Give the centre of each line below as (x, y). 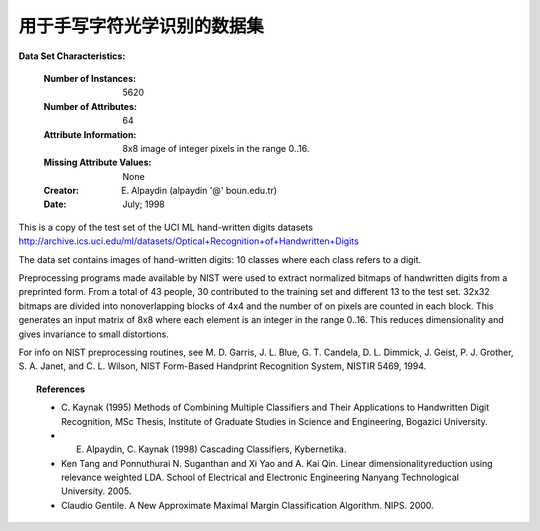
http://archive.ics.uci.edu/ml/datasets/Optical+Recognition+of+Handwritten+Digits (188, 241)
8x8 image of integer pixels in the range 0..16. (216, 148)
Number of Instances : (90, 78)
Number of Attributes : (90, 106)
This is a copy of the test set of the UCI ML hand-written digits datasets (166, 227)
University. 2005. (96, 491)
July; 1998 (143, 204)
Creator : (61, 191)
